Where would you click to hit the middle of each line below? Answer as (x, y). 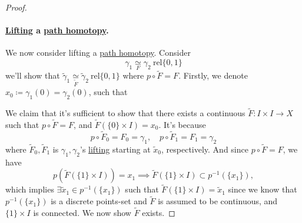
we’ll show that (33, 75)
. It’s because (182, 125)
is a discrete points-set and (99, 201)
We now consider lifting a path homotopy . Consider (98, 53)
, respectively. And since (205, 149)
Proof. (16, 7)
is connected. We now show (82, 213)
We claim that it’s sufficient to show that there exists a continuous (125, 113)
